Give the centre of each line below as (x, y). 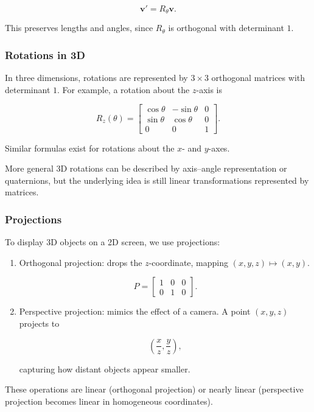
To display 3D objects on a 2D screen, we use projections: (113, 242)
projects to (39, 323)
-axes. (219, 148)
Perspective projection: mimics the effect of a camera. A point (135, 311)
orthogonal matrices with (258, 78)
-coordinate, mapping (189, 262)
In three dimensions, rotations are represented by (96, 78)
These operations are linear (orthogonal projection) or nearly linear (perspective (154, 389)
